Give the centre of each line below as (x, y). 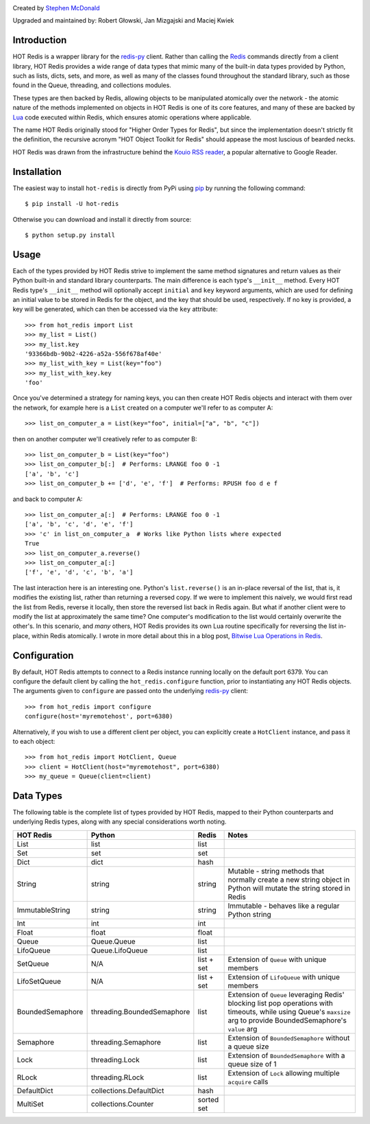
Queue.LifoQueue (119, 950)
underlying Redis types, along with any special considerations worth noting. (120, 822)
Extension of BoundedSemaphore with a (286, 1055)
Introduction (40, 40)
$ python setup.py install (70, 235)
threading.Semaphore (126, 1042)
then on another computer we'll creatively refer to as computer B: (105, 438)
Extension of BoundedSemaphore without (289, 1038)
